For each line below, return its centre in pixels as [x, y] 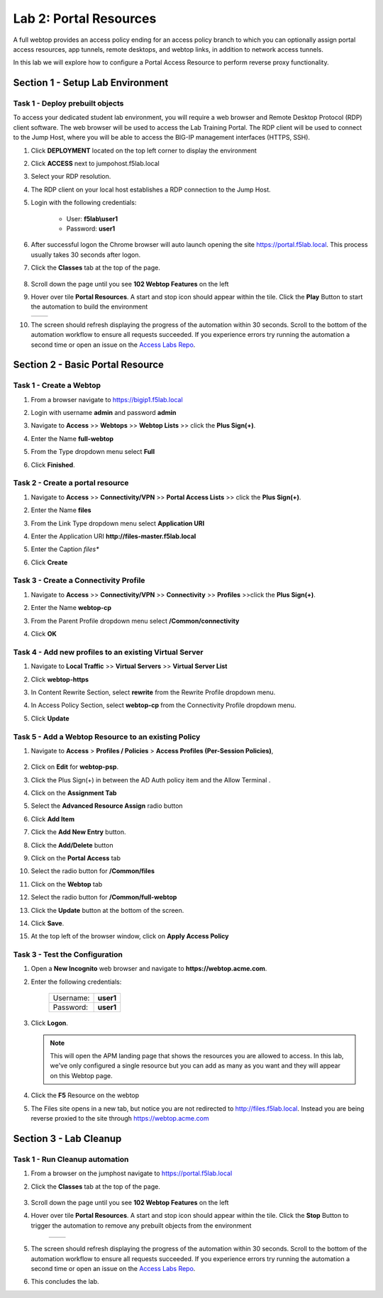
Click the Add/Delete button [72, 845]
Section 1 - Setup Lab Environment [91, 83]
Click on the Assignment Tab [74, 793]
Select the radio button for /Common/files [93, 871]
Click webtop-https [60, 679]
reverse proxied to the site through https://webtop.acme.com [120, 1118]
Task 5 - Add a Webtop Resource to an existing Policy [107, 736]
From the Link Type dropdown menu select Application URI [118, 523]
